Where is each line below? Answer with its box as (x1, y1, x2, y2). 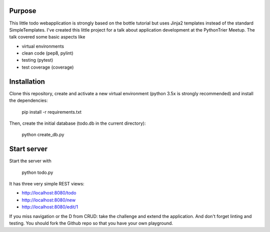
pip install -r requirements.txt (21, 109, 82, 115)
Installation (9, 77, 45, 86)
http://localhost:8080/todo (21, 190, 76, 196)
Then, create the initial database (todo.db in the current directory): (9, 120, 146, 126)
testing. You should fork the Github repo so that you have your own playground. (9, 220, 173, 226)
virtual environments (21, 43, 64, 49)
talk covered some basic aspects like (9, 34, 85, 40)
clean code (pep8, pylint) (21, 50, 73, 56)
